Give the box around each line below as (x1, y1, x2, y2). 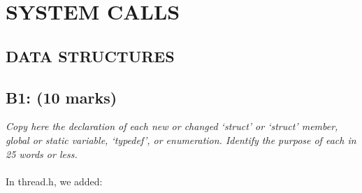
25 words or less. (6, 146, 78, 161)
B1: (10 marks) (6, 86, 117, 108)
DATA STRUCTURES (6, 45, 175, 66)
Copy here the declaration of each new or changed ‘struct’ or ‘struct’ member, (6, 119, 338, 134)
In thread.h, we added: (6, 173, 103, 188)
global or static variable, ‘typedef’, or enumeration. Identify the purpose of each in (6, 132, 356, 147)
